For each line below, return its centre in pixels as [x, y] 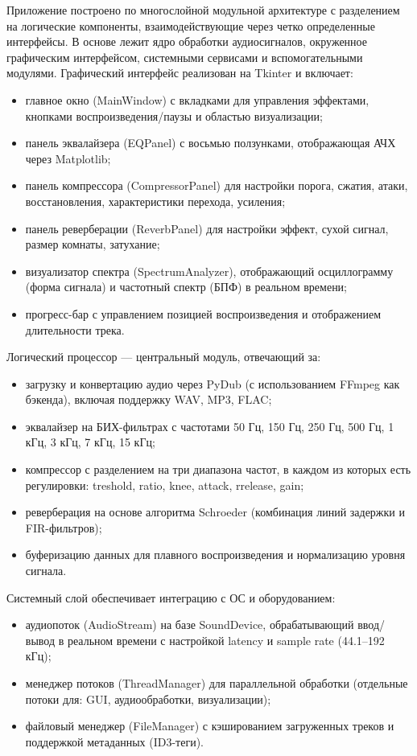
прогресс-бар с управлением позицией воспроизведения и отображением [203, 313]
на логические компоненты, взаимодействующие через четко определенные [191, 25]
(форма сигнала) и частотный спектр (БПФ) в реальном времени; [186, 287]
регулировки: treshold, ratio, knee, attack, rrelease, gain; [165, 485]
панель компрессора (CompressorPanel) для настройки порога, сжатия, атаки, [217, 185]
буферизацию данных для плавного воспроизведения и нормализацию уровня [215, 555]
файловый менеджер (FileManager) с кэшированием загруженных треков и [210, 726]
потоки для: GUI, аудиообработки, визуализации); [148, 698]
